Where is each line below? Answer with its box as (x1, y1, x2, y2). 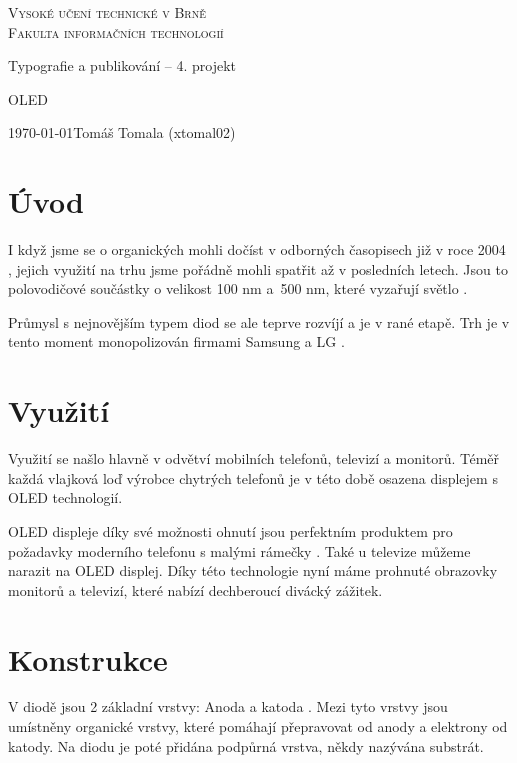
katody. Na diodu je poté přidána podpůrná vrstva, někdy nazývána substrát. (8, 735, 484, 756)
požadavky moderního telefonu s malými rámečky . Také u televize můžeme (8, 540, 471, 561)
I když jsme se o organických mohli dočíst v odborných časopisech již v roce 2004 (8, 239, 506, 260)
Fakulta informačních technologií (8, 21, 224, 42)
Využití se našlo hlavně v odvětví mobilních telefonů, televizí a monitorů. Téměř (8, 448, 500, 469)
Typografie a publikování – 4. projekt (8, 55, 237, 76)
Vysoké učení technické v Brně (8, 2, 206, 22)
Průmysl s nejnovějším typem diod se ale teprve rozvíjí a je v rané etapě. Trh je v (8, 311, 510, 332)
